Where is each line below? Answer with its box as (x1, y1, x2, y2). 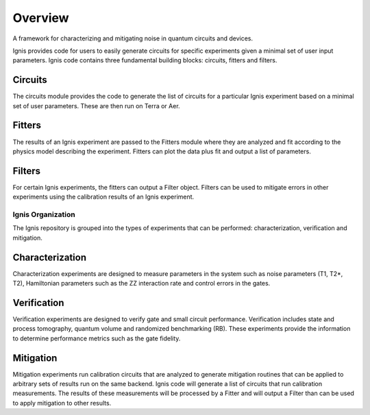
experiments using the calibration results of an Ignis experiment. (12, 192, 195, 201)
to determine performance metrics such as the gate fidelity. (12, 334, 181, 342)
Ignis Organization (12, 210, 75, 219)
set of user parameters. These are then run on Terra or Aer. (12, 101, 181, 110)
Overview (12, 10, 69, 25)
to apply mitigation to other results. (12, 399, 112, 407)
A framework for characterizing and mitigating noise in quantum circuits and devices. (12, 34, 254, 42)
